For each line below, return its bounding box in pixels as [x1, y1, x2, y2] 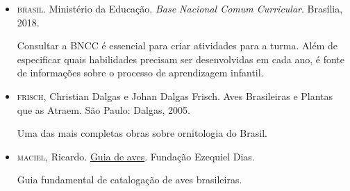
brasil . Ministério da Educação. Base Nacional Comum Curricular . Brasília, [17, 1, 343, 15]
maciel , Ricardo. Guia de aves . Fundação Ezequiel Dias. [17, 149, 255, 163]
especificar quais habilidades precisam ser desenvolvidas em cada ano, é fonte [17, 51, 344, 66]
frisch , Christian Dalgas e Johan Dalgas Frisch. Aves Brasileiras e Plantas [17, 88, 333, 103]
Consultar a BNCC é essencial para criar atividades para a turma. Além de [17, 38, 337, 53]
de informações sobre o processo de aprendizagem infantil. [17, 65, 264, 80]
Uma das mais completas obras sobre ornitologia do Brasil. [17, 126, 267, 140]
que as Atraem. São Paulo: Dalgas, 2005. [17, 102, 190, 117]
